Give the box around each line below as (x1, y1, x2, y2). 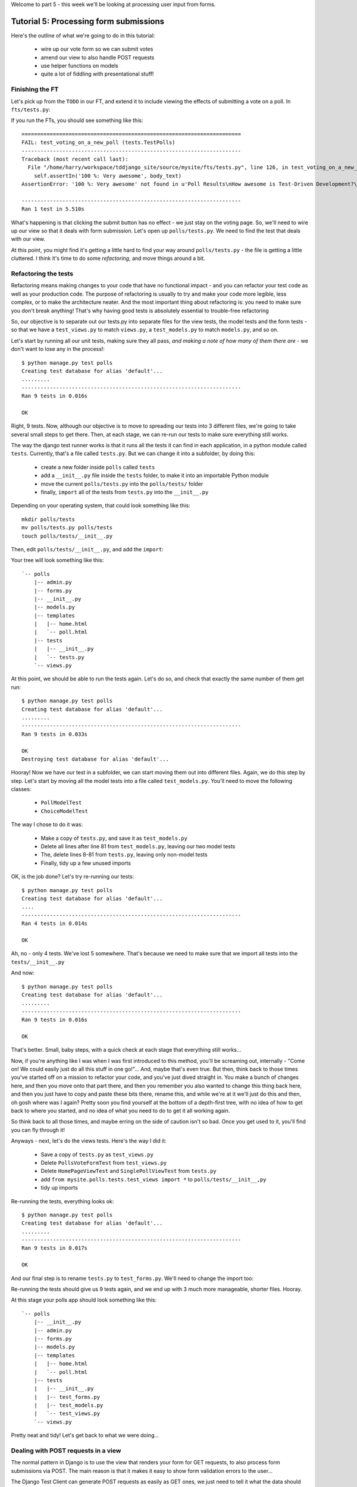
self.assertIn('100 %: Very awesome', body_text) (33, 172, 181, 179)
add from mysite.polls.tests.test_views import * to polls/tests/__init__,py (40, 1175, 267, 1183)
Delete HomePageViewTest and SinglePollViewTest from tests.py (40, 1168, 217, 1175)
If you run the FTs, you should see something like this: (11, 117, 143, 124)
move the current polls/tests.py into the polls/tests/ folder (40, 480, 203, 487)
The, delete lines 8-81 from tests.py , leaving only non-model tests (40, 851, 208, 858)
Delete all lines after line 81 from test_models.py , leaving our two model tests (40, 843, 236, 850)
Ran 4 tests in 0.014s (21, 920, 88, 927)
